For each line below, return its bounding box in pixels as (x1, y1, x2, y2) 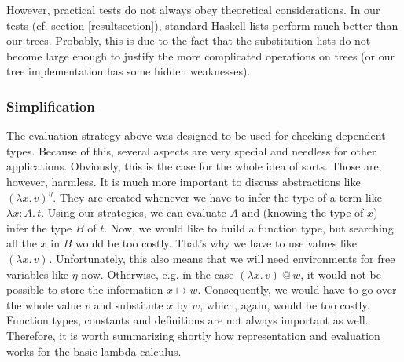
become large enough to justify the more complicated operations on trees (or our (6, 47, 395, 64)
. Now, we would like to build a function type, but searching (104, 219, 394, 236)
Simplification (6, 96, 95, 115)
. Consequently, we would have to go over (197, 281, 397, 298)
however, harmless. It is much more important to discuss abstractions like (6, 173, 361, 189)
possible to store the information (6, 281, 163, 298)
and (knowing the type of (241, 204, 364, 221)
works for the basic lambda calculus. (6, 342, 182, 359)
